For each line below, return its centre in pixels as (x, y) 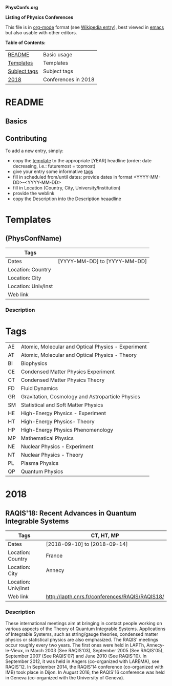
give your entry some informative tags (53, 171)
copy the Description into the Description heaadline (67, 199)
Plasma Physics (40, 463)
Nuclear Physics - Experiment (57, 446)
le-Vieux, (15, 650)
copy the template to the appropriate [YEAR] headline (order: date (82, 161)
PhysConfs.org (22, 7)
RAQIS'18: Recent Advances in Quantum (71, 513)
